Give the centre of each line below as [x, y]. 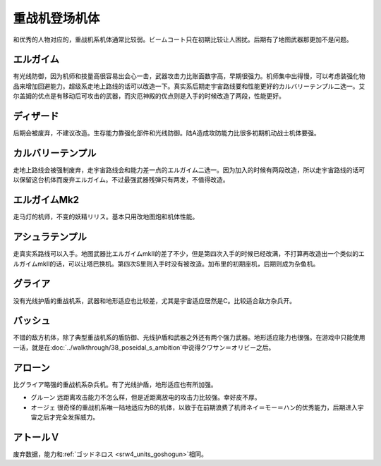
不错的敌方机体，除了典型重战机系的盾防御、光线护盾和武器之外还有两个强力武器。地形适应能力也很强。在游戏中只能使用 [189, 338]
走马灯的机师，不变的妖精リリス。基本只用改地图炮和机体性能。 [106, 217]
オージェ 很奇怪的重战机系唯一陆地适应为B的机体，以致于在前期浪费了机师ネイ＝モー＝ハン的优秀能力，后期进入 [194, 407]
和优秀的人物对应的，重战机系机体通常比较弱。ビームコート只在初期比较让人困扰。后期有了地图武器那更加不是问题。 [183, 39]
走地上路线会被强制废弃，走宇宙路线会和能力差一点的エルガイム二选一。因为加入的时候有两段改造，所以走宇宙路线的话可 [189, 170]
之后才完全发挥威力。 [67, 417]
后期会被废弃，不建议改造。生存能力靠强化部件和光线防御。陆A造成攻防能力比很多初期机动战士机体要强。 [167, 133]
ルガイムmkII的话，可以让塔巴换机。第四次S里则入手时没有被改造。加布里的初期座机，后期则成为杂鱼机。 [166, 264]
